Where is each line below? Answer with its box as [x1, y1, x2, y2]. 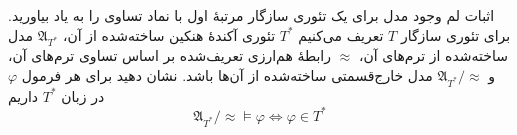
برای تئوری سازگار [400, 24, 511, 45]
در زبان [61, 85, 105, 106]
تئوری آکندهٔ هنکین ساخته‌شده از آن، [62, 24, 276, 45]
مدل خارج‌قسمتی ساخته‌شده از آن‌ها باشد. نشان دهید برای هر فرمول [21, 64, 433, 85]
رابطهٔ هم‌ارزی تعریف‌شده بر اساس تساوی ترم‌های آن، [8, 45, 331, 66]
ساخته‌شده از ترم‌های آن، [358, 45, 508, 66]
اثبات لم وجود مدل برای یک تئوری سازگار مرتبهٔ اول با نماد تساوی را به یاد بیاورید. [8, 5, 495, 25]
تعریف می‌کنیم [298, 24, 384, 45]
